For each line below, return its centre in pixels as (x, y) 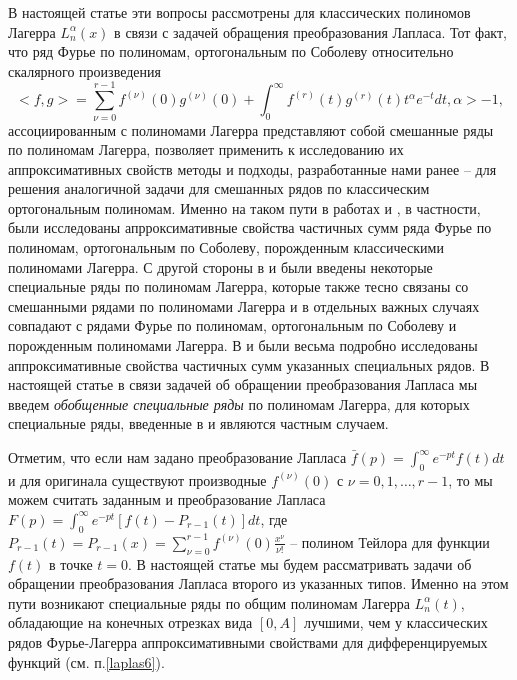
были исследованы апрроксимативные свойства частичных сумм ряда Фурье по (250, 227)
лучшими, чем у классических (395, 622)
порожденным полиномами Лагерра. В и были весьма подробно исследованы (243, 345)
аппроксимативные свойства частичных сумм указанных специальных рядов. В (249, 364)
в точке (71, 563)
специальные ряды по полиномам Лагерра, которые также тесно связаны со (238, 286)
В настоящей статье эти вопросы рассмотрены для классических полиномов (239, 12)
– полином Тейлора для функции (390, 541)
